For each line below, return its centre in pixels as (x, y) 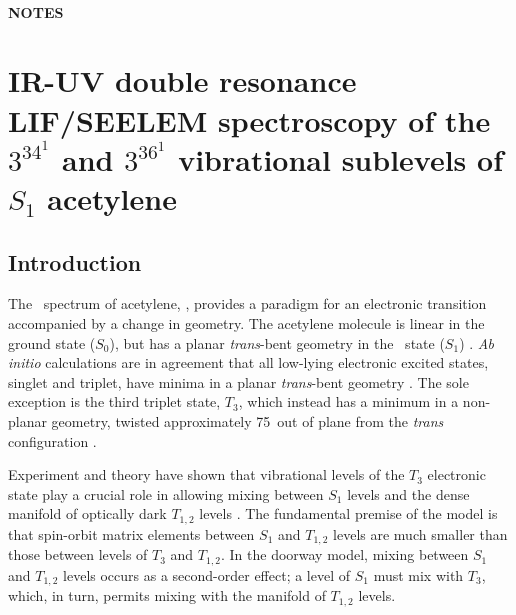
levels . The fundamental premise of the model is (348, 513)
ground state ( (52, 342)
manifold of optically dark (87, 513)
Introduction (75, 261)
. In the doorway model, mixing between (344, 554)
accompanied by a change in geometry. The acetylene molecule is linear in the (246, 323)
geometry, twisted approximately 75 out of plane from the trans (247, 421)
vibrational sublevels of (340, 158)
